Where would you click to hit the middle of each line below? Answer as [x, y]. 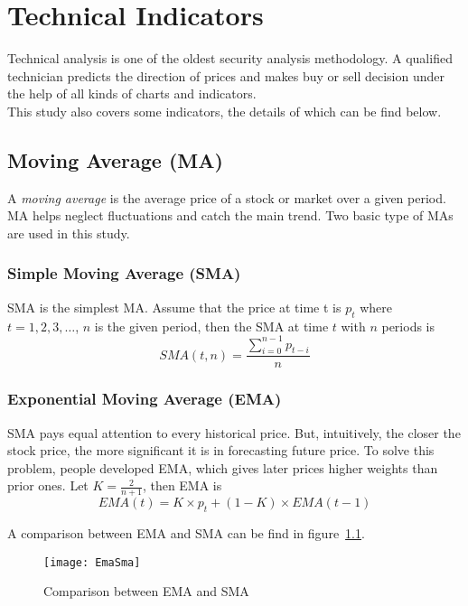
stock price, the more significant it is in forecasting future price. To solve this [221, 450]
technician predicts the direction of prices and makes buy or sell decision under [226, 75]
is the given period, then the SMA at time [211, 326]
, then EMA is [182, 485]
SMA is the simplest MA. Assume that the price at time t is [174, 307]
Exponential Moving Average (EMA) [145, 399]
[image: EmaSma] [92, 562]
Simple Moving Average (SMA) [124, 273]
